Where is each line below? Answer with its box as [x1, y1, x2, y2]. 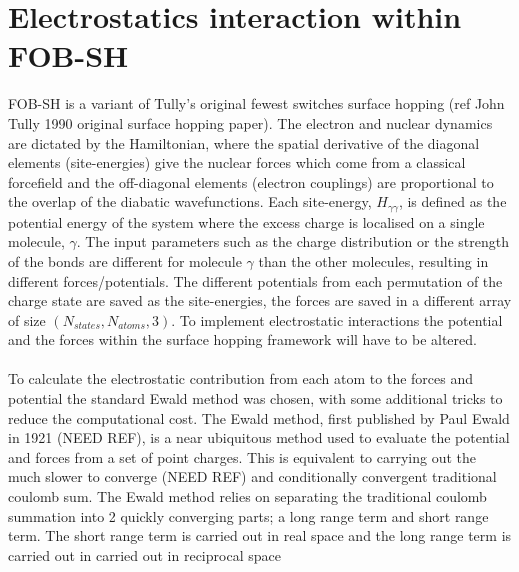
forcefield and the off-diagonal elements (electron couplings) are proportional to [8, 171, 494, 192]
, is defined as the [398, 191, 507, 212]
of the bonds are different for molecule [8, 250, 242, 271]
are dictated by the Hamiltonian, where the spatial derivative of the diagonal [8, 132, 480, 153]
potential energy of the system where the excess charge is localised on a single [8, 211, 485, 232]
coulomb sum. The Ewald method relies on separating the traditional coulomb [8, 486, 487, 507]
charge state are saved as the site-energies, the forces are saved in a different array [8, 290, 512, 311]
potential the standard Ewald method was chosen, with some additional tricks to [8, 388, 503, 409]
